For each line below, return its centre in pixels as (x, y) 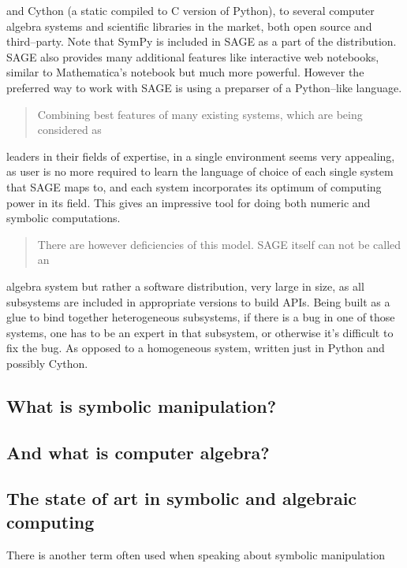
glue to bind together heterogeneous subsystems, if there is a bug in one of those (201, 317)
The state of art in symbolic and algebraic (182, 498)
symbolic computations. (63, 218)
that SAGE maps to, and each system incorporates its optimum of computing (194, 186)
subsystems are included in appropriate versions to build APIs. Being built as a (198, 301)
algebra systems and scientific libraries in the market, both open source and (189, 26)
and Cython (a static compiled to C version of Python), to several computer (190, 10)
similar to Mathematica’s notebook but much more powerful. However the (185, 72)
